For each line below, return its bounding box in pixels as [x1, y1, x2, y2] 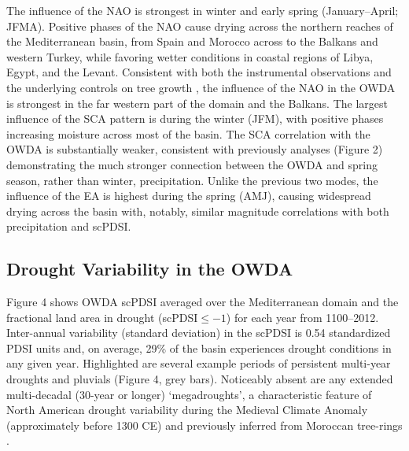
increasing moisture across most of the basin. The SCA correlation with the [6, 125, 370, 142]
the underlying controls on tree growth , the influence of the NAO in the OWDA [6, 79, 396, 95]
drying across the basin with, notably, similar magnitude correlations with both [6, 202, 389, 219]
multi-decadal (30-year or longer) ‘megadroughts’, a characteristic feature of [6, 386, 372, 402]
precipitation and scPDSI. [6, 218, 131, 235]
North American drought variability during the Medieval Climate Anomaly [6, 401, 368, 418]
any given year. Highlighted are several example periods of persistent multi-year [6, 355, 391, 372]
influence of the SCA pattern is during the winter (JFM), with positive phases [6, 110, 384, 127]
